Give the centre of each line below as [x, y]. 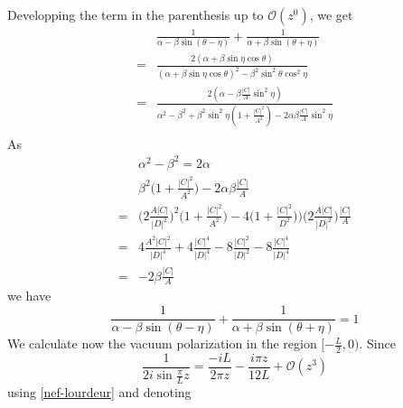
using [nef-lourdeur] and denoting [99, 391]
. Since [377, 343]
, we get [331, 14]
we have [29, 296]
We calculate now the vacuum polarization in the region [162, 343]
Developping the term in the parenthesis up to [136, 14]
